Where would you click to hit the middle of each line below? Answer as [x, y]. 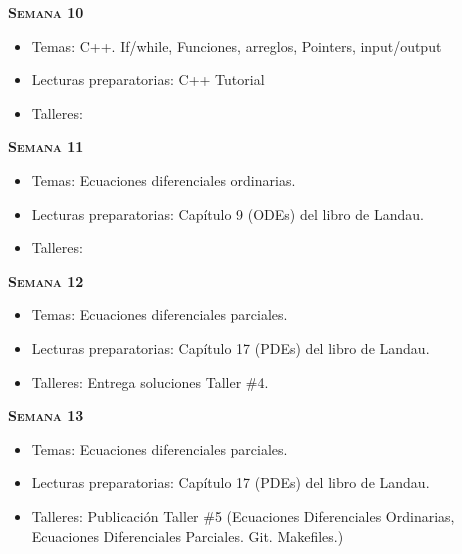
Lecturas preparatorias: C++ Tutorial [148, 79]
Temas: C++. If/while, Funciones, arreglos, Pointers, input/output [236, 45]
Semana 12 [46, 280]
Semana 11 [46, 146]
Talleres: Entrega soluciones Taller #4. [150, 381]
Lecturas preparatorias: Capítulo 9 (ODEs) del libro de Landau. [227, 213]
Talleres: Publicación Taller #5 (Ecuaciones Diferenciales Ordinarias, [243, 515]
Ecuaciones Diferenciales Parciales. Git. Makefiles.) [187, 535]
